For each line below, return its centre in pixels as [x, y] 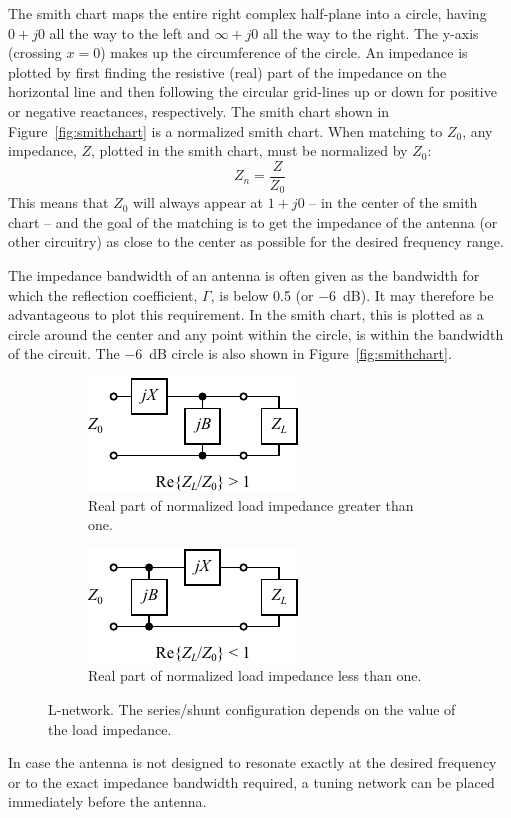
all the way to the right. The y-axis [371, 32]
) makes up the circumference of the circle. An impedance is [284, 52]
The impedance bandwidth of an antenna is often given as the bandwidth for [244, 275]
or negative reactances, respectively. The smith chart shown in [199, 110]
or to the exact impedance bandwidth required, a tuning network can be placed [251, 781]
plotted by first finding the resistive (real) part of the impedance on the [227, 71]
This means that [58, 202]
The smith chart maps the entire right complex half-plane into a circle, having [247, 13]
